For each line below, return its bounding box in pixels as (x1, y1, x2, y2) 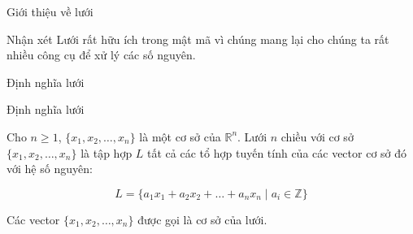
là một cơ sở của (139, 128, 221, 145)
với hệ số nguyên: (7, 160, 93, 177)
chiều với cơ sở (280, 128, 354, 145)
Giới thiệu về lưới (7, 3, 93, 19)
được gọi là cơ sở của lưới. (137, 210, 267, 227)
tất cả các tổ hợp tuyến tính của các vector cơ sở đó (147, 144, 407, 161)
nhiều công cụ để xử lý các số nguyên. (7, 46, 196, 63)
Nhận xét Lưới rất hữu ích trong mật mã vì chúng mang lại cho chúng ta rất (7, 30, 389, 47)
